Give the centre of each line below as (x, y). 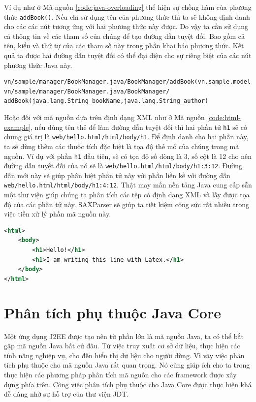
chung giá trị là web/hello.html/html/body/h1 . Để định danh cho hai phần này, (126, 137)
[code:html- (224, 117)
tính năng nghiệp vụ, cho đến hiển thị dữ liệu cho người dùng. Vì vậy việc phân (124, 355)
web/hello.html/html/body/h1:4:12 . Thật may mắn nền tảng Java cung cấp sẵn (128, 185)
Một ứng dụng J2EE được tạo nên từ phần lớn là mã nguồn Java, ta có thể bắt (124, 336)
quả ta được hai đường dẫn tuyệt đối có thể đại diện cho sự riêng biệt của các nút (128, 55)
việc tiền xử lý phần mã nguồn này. (58, 214)
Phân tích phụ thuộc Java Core (112, 312)
